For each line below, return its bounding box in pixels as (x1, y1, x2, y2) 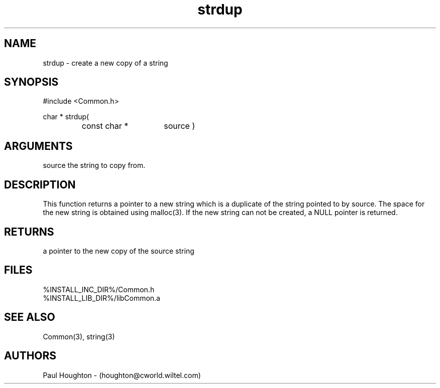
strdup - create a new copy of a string (43, 58, 168, 67)
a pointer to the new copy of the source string (43, 246, 194, 255)
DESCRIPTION (4, 178, 76, 191)
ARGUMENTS (4, 139, 73, 152)
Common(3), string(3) (43, 332, 115, 341)
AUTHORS (4, 349, 57, 362)
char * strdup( (43, 112, 89, 121)
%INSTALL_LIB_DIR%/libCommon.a (43, 293, 160, 302)
